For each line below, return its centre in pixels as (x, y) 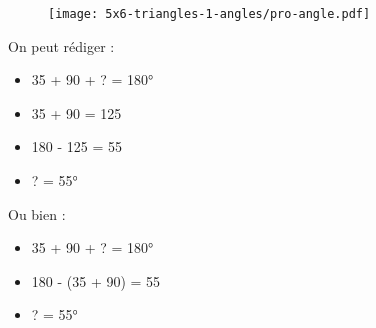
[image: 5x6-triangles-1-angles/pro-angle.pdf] (209, 14)
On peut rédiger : (61, 45)
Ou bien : (37, 213)
